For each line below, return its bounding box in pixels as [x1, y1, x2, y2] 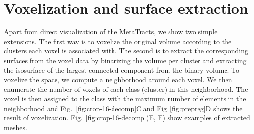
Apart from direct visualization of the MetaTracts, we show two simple [4, 26, 218, 37]
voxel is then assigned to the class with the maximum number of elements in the [4, 93, 246, 104]
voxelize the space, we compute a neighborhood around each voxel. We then [4, 74, 232, 85]
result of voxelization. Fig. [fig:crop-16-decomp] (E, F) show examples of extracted [4, 112, 250, 123]
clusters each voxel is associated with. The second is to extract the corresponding [4, 45, 248, 56]
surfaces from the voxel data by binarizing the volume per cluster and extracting [4, 55, 247, 65]
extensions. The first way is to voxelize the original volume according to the [4, 36, 232, 46]
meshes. [4, 122, 27, 133]
